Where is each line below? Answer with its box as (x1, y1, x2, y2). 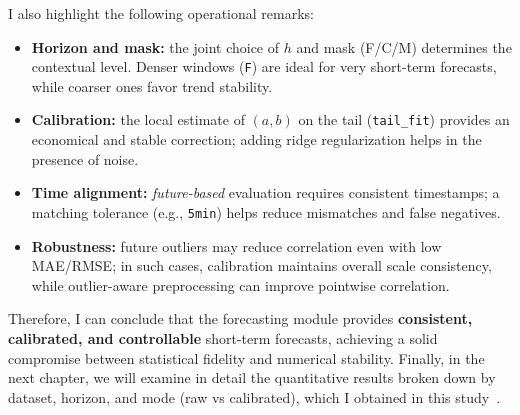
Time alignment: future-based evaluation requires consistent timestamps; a (31, 182, 500, 203)
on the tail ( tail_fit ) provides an (298, 109, 510, 130)
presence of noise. (31, 148, 139, 169)
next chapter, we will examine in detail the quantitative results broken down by (8, 367, 496, 388)
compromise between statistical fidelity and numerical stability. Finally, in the (8, 347, 485, 368)
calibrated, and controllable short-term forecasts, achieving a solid (8, 327, 438, 348)
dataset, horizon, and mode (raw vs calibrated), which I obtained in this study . (8, 386, 501, 407)
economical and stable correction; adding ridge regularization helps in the (31, 129, 482, 150)
